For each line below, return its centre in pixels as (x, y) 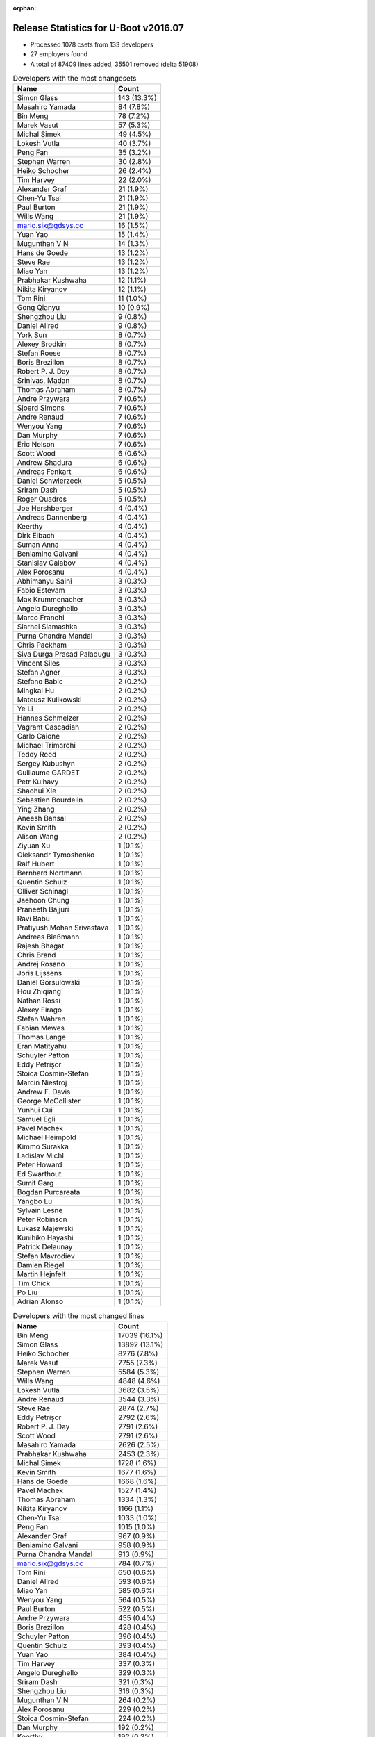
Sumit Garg (35, 1183)
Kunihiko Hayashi (45, 1238)
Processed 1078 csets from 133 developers (92, 44)
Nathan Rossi (39, 1001)
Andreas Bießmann (48, 937)
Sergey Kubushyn (46, 764)
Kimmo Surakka (43, 1146)
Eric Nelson (36, 445)
